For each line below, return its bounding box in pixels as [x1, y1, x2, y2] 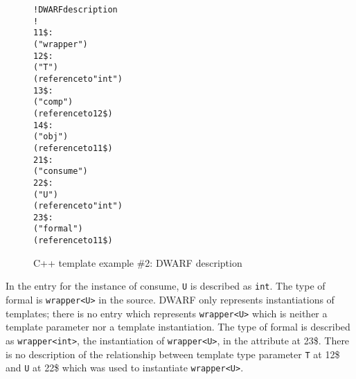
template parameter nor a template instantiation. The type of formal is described [6, 319, 350, 334]
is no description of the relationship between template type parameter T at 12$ [6, 346, 340, 361]
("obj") [33, 132, 69, 142]
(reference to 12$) [33, 108, 113, 118]
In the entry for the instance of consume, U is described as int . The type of [6, 279, 326, 293]
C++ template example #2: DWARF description [33, 255, 242, 270]
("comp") [33, 97, 73, 107]
